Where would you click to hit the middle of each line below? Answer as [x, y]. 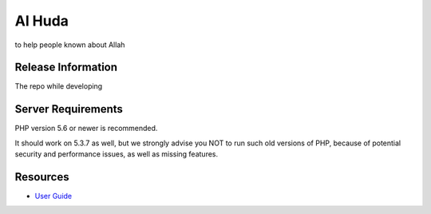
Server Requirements [69, 109]
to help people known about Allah [70, 45]
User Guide [53, 196]
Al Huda [42, 21]
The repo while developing [59, 86]
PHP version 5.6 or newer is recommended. [86, 129]
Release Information [66, 67]
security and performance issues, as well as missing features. [117, 154]
